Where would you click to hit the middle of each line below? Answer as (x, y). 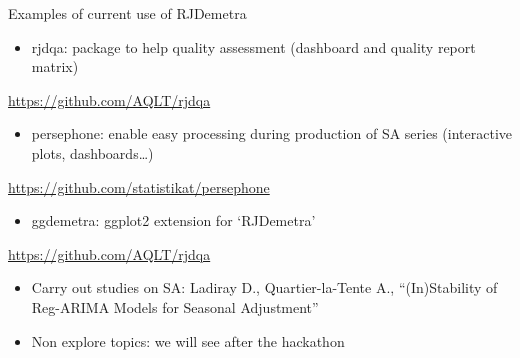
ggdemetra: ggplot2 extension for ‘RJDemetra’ (173, 220)
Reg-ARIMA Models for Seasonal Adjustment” (175, 306)
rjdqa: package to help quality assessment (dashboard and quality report (253, 46)
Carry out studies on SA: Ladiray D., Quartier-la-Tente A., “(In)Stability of (264, 287)
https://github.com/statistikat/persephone (139, 186)
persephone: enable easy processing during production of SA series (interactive (272, 133)
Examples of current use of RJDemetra (127, 13)
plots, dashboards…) (92, 152)
